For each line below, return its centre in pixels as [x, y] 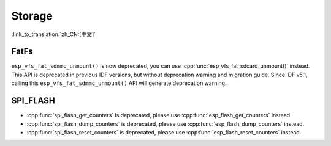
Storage [32, 16]
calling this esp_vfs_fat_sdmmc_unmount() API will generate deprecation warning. [119, 83]
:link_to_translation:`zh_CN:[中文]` [54, 34]
